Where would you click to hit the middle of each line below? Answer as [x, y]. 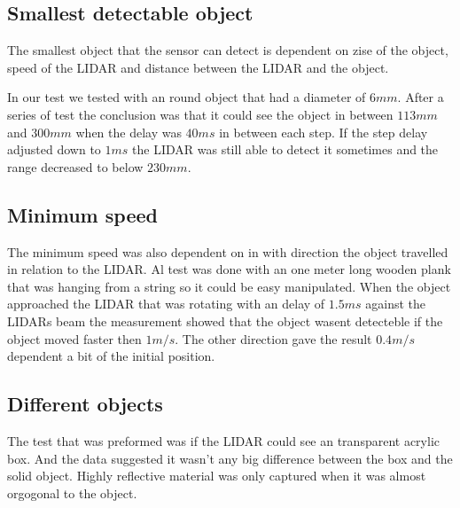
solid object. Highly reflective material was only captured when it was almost [217, 476]
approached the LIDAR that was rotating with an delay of [166, 304]
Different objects [85, 404]
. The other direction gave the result [273, 338]
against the [395, 304]
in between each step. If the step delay [324, 132]
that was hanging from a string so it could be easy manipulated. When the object [229, 286]
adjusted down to [54, 149]
